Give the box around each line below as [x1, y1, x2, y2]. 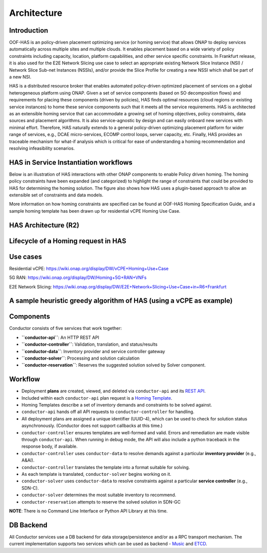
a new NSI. [9, 74, 32, 80]
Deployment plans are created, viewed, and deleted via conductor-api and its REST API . [21, 388, 206, 394]
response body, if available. [21, 443, 78, 450]
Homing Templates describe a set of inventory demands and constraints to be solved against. [21, 402, 212, 408]
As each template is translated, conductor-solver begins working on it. [21, 471, 172, 477]
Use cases [9, 252, 42, 261]
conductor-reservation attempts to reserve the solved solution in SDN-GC [21, 499, 181, 505]
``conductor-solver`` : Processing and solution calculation [21, 355, 140, 361]
